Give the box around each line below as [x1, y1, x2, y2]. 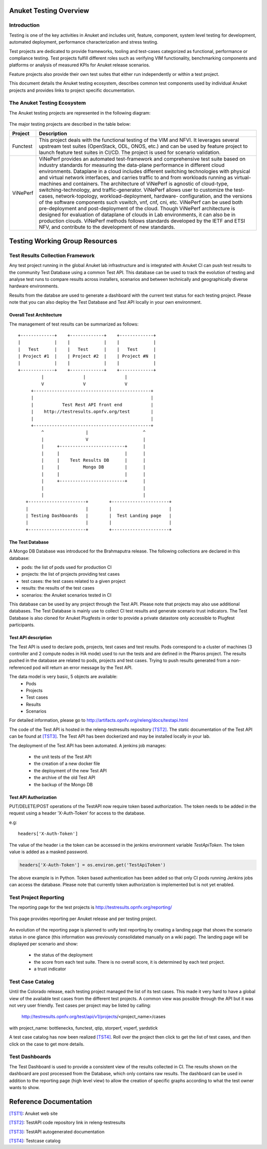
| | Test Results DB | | [41, 457, 146, 463]
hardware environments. [9, 283, 59, 289]
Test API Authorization [9, 794, 57, 800]
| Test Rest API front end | [31, 402, 154, 407]
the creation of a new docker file [34, 761, 100, 766]
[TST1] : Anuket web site [9, 1110, 58, 1116]
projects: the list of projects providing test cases [21, 571, 120, 577]
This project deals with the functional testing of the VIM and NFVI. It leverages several [39, 137, 239, 144]
